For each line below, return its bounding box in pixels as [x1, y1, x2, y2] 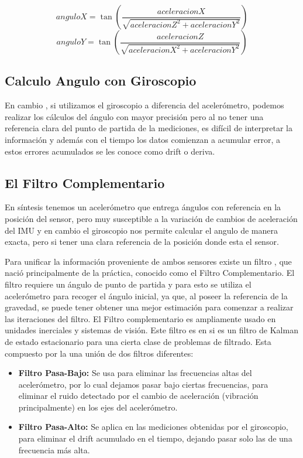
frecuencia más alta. [18, 443, 90, 456]
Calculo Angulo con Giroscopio [5, 71, 197, 90]
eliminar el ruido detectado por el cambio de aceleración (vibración [18, 389, 259, 402]
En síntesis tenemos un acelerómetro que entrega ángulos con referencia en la [5, 201, 281, 213]
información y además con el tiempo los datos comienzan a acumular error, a [5, 133, 280, 145]
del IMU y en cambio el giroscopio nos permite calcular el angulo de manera [5, 224, 278, 236]
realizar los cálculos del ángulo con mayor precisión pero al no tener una [5, 110, 264, 122]
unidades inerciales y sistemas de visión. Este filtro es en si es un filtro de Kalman [5, 324, 298, 336]
